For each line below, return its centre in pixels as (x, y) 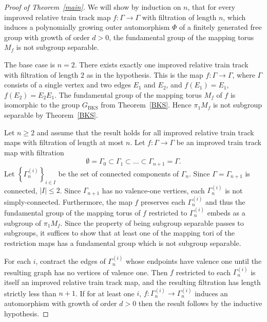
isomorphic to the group (42, 105)
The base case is (30, 64)
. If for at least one (105, 293)
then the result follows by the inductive (200, 303)
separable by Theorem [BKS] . (51, 114)
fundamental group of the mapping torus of (72, 212)
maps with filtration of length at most (64, 142)
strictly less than (30, 293)
